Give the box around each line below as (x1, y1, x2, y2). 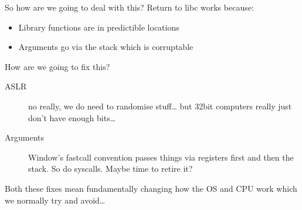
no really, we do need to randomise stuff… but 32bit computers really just (28, 99, 292, 112)
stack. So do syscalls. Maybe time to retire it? (28, 162, 193, 175)
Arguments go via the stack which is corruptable (18, 41, 194, 53)
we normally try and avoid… (5, 194, 106, 206)
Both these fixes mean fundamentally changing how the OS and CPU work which (5, 182, 297, 194)
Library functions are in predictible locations (18, 21, 179, 33)
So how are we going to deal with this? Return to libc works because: (5, 1, 254, 13)
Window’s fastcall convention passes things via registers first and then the (28, 151, 294, 163)
